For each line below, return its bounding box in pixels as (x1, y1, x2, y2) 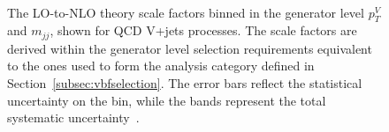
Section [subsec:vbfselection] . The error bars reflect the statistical (7, 74, 362, 92)
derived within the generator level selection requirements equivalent (7, 39, 372, 57)
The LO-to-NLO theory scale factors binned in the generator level (7, 3, 364, 21)
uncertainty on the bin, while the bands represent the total (7, 91, 326, 109)
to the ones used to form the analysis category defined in (7, 56, 315, 75)
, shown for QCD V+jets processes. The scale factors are (50, 21, 357, 40)
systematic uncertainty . (7, 108, 140, 127)
